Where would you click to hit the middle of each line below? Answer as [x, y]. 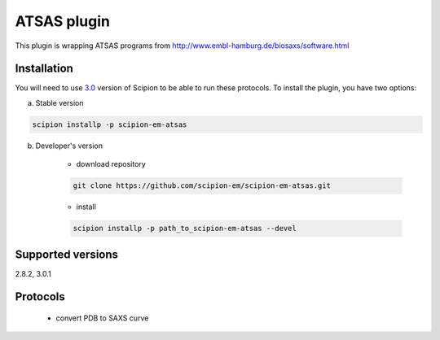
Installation [44, 69]
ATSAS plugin [62, 21]
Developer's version [69, 146]
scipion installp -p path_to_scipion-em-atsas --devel [185, 229]
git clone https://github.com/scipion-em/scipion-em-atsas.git [202, 186]
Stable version [60, 102]
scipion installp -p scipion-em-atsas [110, 124]
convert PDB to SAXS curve [102, 318]
